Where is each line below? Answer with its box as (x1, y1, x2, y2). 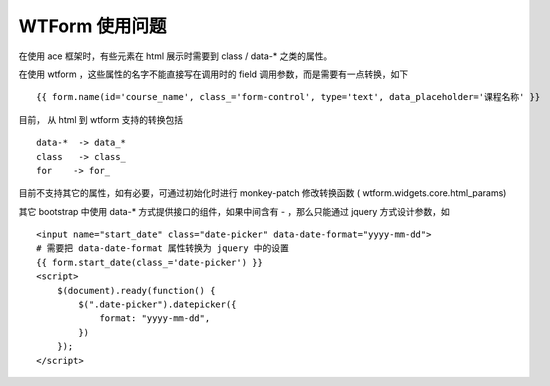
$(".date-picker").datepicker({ (78, 299, 237, 310)
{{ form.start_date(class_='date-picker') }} (36, 256, 264, 268)
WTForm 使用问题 (18, 15, 167, 37)
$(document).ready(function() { (56, 285, 216, 296)
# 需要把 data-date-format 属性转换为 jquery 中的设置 (36, 243, 290, 254)
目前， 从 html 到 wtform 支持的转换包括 (18, 113, 184, 125)
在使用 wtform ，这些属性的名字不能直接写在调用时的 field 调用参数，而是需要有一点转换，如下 (18, 68, 409, 80)
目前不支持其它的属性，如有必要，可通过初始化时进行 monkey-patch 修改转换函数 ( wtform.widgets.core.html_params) (18, 187, 507, 199)
